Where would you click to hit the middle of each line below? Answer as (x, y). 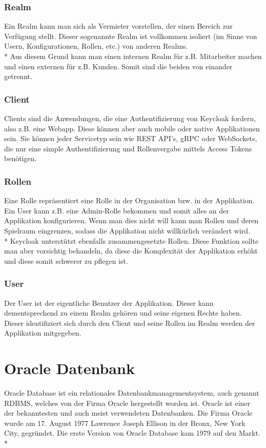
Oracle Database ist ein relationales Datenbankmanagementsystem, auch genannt (132, 393)
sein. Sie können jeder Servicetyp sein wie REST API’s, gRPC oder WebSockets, (131, 138)
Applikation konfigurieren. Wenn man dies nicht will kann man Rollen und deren (131, 220)
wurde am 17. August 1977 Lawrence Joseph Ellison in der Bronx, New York (125, 423)
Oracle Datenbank (69, 368)
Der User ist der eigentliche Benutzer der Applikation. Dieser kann (109, 303)
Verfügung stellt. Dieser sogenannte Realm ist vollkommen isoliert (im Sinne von (131, 36)
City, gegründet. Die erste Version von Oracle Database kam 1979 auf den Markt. (132, 433)
